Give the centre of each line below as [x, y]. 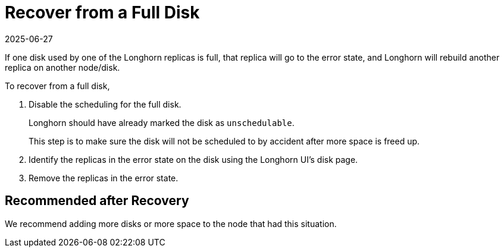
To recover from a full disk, [57, 86]
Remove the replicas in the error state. [104, 178]
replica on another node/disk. [62, 67]
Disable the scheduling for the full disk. [105, 104]
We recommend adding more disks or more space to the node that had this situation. [171, 223]
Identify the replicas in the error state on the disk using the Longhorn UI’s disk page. [193, 159]
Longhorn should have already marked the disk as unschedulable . [162, 122]
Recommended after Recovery [97, 201]
